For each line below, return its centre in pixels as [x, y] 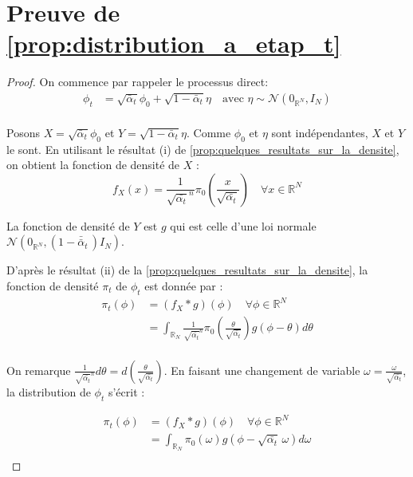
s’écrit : [126, 391]
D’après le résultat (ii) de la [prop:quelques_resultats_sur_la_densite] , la [187, 270]
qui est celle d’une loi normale [243, 225]
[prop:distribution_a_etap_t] [174, 43]
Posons [23, 132]
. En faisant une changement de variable [262, 370]
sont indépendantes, [320, 132]
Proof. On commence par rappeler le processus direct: [138, 82]
